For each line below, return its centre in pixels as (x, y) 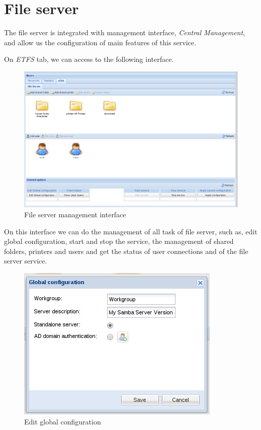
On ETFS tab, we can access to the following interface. (89, 59)
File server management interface (75, 214)
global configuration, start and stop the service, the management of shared (119, 241)
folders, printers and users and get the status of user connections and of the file (126, 251)
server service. (26, 261)
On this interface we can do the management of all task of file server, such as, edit (131, 231)
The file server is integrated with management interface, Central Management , (125, 32)
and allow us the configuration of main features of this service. (100, 42)
